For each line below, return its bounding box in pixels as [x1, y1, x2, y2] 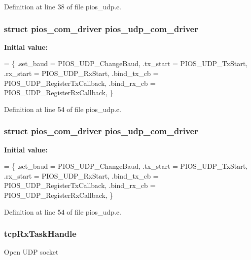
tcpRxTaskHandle [4, 227, 76, 240]
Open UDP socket [4, 247, 59, 257]
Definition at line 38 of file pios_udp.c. [4, 1, 121, 11]
